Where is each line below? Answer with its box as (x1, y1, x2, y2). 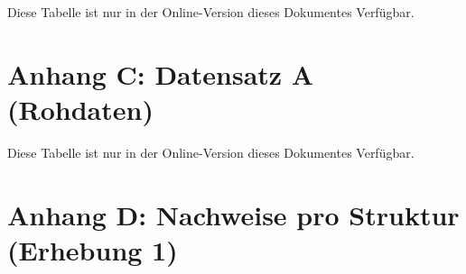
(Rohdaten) (7, 90, 154, 127)
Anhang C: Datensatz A (7, 55, 314, 92)
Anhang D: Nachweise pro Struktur (7, 196, 460, 233)
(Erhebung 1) (7, 231, 178, 268)
